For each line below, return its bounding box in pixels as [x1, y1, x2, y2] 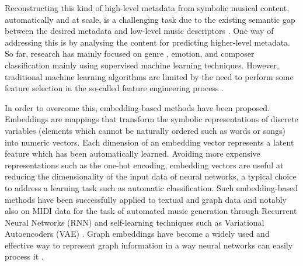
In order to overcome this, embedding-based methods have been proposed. [5, 101, 270, 113]
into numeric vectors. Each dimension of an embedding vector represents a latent [5, 136, 294, 148]
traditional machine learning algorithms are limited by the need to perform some [5, 70, 294, 82]
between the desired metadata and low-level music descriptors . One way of [5, 25, 274, 37]
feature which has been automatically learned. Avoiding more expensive [5, 147, 260, 160]
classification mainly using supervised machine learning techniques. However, [5, 58, 279, 71]
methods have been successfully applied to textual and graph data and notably [5, 193, 287, 205]
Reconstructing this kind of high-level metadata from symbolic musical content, [5, 2, 290, 13]
